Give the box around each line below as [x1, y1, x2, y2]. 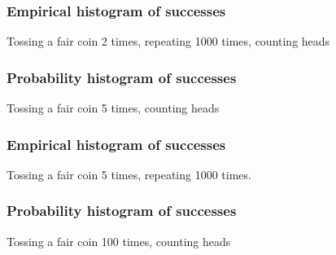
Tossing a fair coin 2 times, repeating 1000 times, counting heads [7, 33, 330, 50]
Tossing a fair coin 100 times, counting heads [7, 232, 231, 249]
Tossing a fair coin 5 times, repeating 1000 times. [7, 165, 251, 182]
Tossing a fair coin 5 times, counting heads [7, 99, 220, 117]
